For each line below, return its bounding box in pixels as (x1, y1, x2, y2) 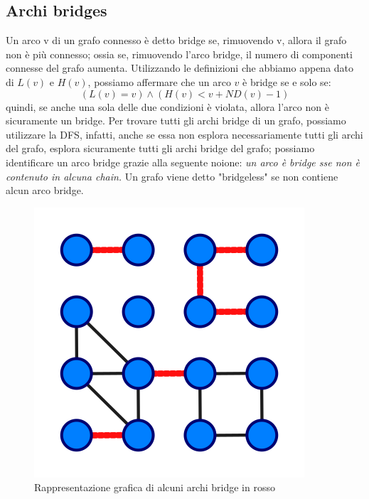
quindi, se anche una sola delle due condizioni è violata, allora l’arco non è (6, 99, 329, 114)
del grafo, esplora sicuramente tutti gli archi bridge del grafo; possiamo (6, 141, 315, 156)
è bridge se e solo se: (242, 74, 331, 89)
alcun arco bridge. (6, 183, 84, 198)
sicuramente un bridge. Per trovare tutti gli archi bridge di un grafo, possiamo (6, 113, 346, 128)
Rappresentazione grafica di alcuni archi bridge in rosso (34, 480, 275, 495)
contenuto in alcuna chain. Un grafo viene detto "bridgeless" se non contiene (6, 168, 338, 183)
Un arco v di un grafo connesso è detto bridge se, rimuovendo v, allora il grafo (6, 33, 347, 48)
